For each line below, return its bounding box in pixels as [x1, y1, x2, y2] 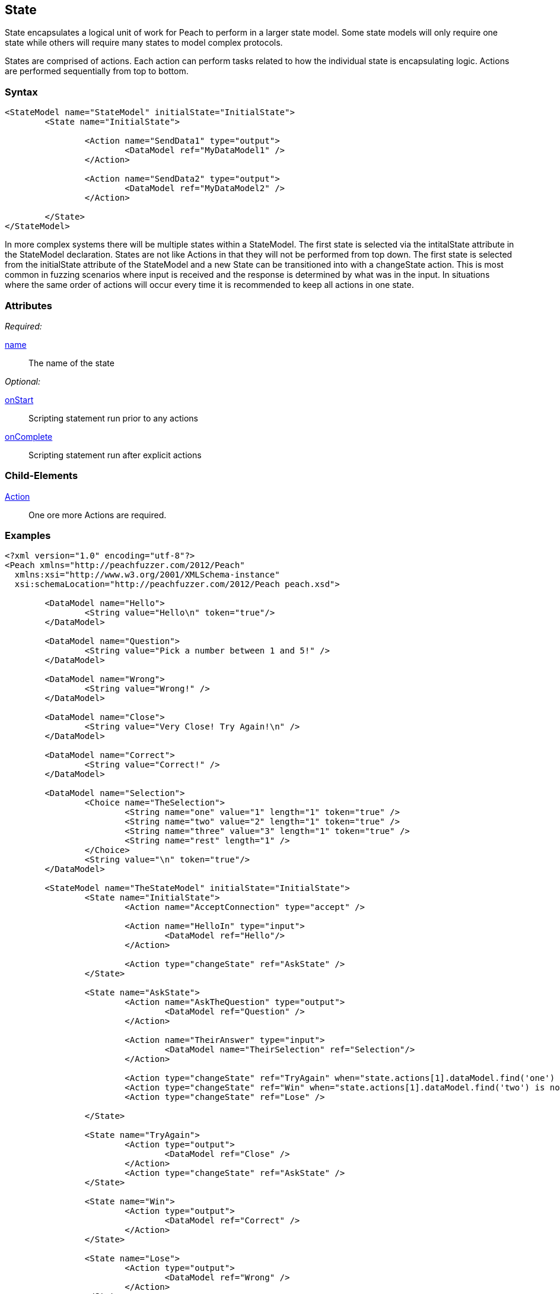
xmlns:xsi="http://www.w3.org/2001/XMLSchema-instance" [14, 570, 280, 580]
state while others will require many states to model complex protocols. [5, 37, 283, 48]
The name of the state [28, 357, 114, 368]
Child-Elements [5, 470, 78, 482]
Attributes [5, 299, 52, 312]
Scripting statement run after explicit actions [28, 449, 202, 460]
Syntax [5, 85, 38, 98]
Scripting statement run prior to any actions [28, 413, 198, 423]
